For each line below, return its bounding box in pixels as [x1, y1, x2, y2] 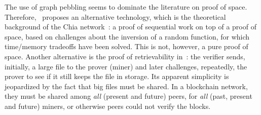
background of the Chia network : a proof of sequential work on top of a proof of [5, 21, 256, 32]
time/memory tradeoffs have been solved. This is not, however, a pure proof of [5, 41, 248, 52]
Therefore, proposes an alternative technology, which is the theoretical [5, 11, 226, 22]
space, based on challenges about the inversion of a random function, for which [5, 31, 250, 42]
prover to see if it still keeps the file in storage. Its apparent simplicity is [5, 71, 229, 82]
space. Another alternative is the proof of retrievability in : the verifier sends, [5, 51, 245, 61]
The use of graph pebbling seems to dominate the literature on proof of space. [5, 2, 247, 12]
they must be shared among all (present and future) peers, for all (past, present [5, 91, 252, 101]
